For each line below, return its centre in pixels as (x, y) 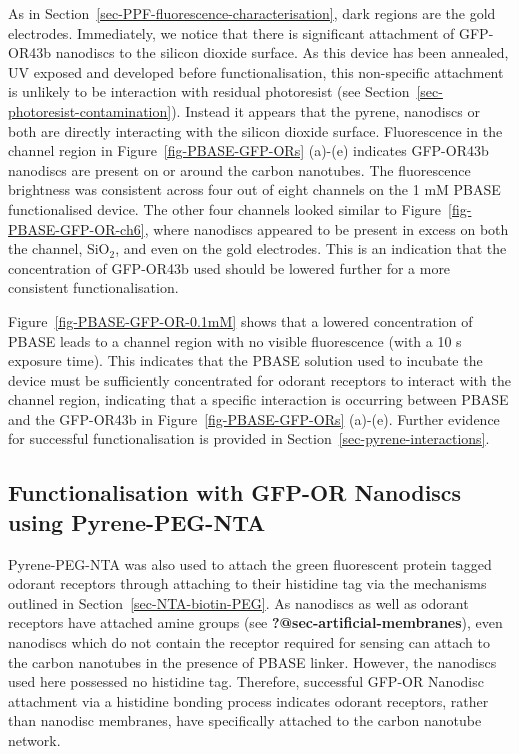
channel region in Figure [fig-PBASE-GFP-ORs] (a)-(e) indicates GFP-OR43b (248, 150)
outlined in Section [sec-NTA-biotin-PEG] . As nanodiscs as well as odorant (238, 602)
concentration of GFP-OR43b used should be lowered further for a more (229, 267)
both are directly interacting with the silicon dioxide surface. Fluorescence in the (255, 130)
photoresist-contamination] (90, 110)
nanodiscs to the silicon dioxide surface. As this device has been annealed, (282, 52)
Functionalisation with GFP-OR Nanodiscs (235, 492)
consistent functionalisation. (93, 287)
